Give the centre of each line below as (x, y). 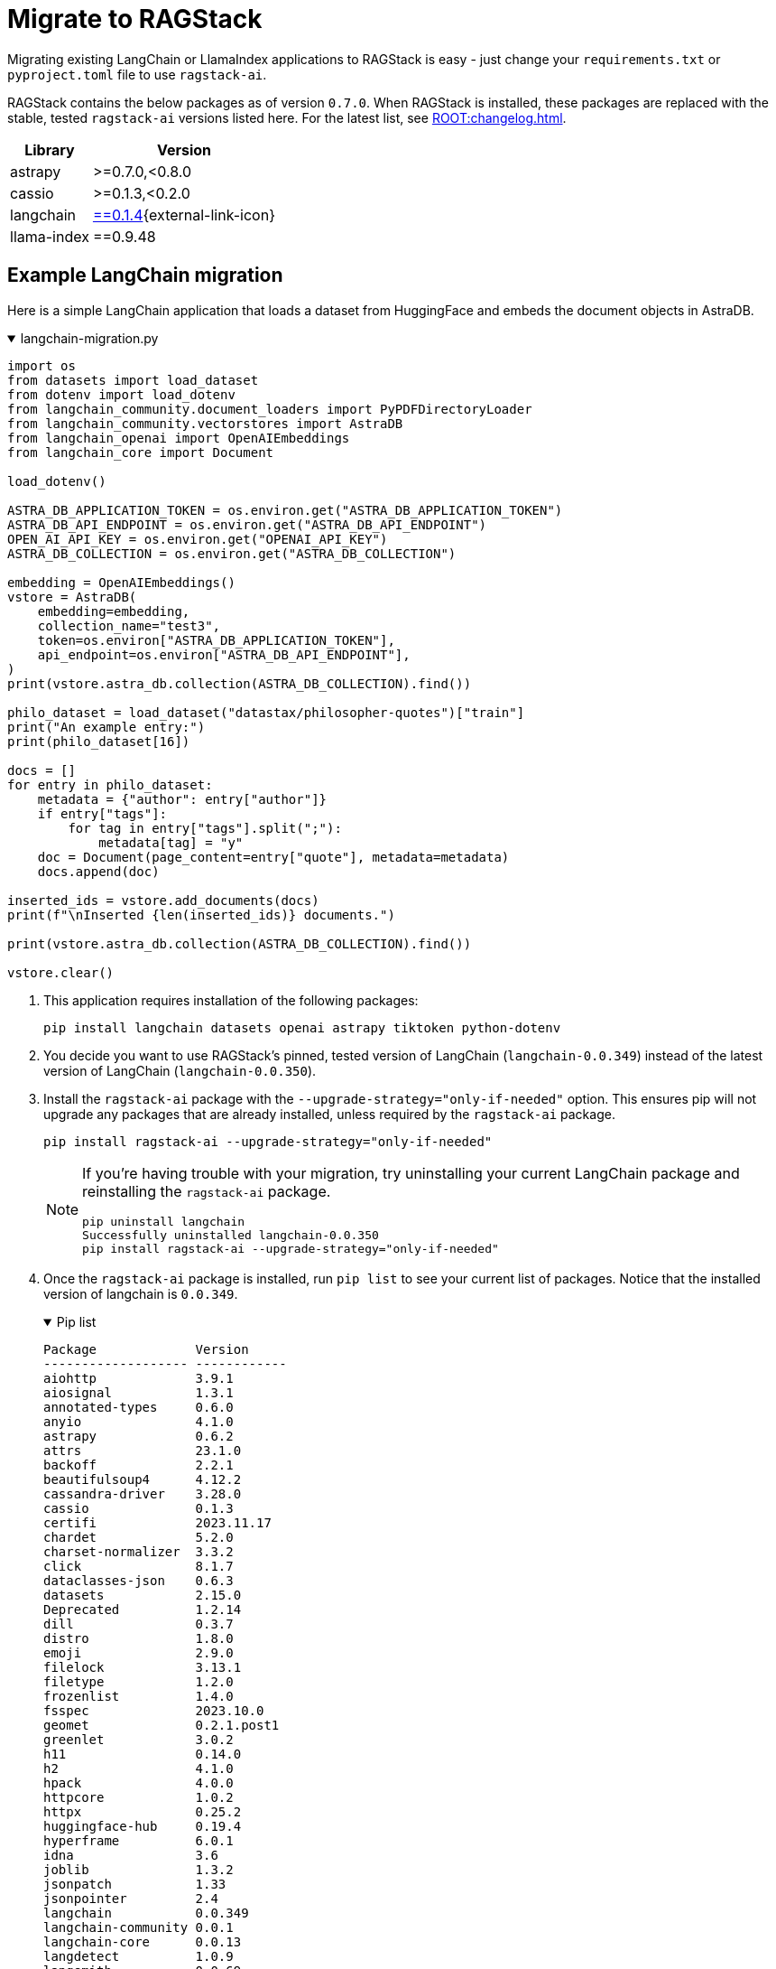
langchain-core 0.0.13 (143, 1941)
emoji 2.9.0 (139, 1652)
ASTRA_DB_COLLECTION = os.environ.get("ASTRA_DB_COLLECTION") (232, 553)
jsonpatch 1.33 (135, 1884)
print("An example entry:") (106, 727)
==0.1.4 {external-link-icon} (184, 215)
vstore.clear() (61, 972)
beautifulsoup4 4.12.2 (143, 1479)
